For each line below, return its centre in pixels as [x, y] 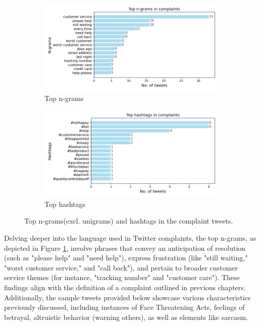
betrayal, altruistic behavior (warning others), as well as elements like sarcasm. [126, 317]
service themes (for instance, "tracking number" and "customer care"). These [122, 277]
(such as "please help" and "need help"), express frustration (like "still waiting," [126, 258]
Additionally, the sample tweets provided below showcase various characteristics [127, 297]
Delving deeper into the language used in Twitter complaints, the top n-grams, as [130, 237]
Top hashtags [65, 204]
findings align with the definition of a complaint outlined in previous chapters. [125, 287]
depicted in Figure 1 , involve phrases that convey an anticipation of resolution [125, 248]
